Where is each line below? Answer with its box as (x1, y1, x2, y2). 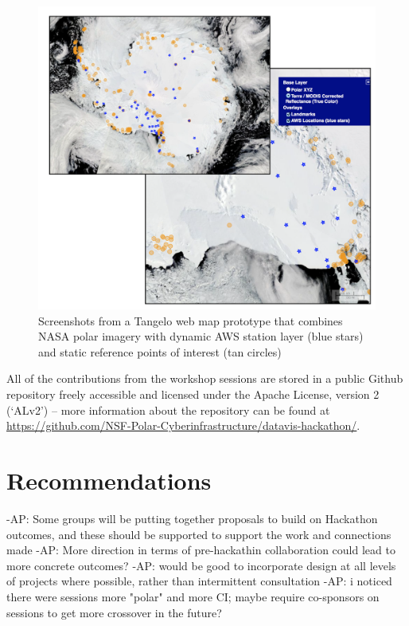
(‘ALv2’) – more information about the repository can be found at (6, 401, 330, 418)
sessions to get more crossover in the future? (6, 604, 222, 620)
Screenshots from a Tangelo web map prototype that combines (38, 312, 343, 329)
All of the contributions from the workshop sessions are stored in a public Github (6, 370, 403, 387)
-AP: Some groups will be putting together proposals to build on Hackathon (6, 510, 378, 526)
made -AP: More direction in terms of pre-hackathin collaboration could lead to (6, 541, 395, 558)
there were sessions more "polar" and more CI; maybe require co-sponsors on (6, 588, 380, 604)
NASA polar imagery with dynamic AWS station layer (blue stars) (38, 328, 364, 344)
